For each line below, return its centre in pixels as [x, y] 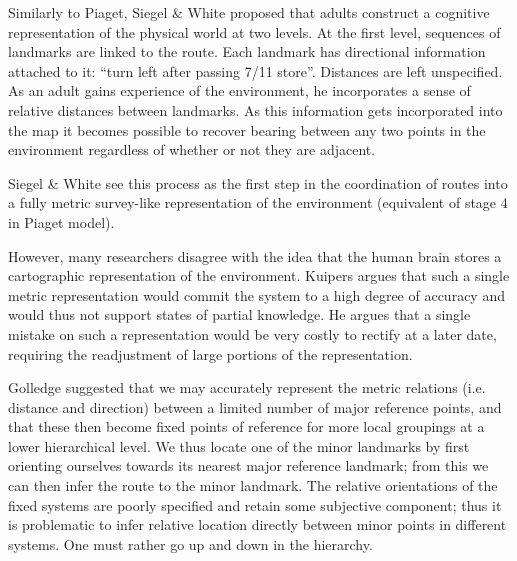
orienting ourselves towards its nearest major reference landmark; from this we [248, 465]
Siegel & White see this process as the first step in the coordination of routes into [258, 182]
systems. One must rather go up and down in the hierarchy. [190, 543]
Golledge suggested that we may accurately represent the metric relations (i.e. [247, 387]
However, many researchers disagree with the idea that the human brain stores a [255, 255]
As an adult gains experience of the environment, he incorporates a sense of [239, 90]
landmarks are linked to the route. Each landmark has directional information [247, 51]
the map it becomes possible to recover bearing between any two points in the [247, 129]
